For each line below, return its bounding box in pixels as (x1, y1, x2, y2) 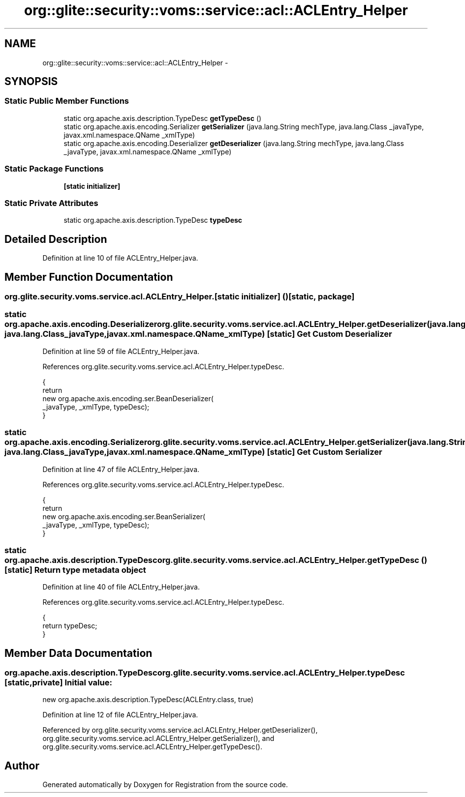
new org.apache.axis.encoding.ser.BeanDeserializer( (42, 394, 214, 403)
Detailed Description (4, 233, 107, 245)
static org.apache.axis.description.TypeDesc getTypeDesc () (63, 114, 262, 122)
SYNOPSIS (4, 75, 58, 88)
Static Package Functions (4, 164, 104, 174)
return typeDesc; (42, 621, 97, 630)
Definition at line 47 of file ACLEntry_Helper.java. (42, 465, 200, 473)
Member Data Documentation (4, 647, 153, 659)
